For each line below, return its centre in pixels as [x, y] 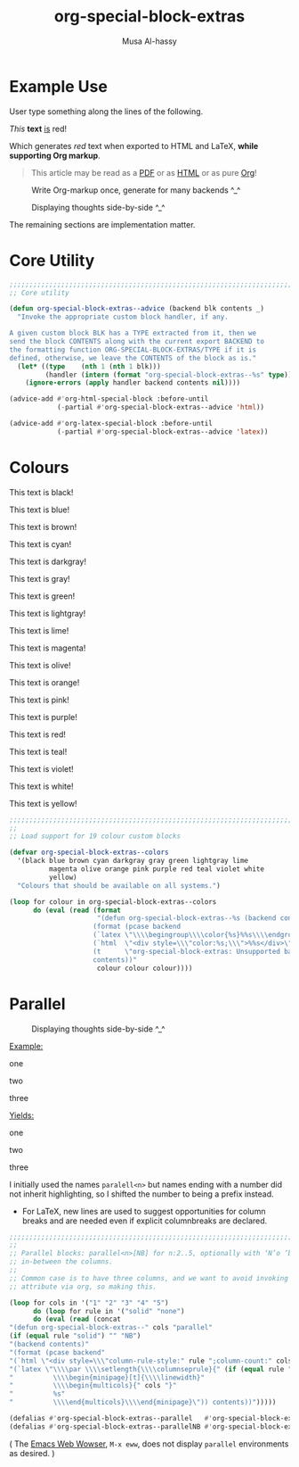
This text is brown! [43, 526]
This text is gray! [40, 578]
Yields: [22, 1115]
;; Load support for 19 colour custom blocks [95, 836]
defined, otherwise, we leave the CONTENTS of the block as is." [133, 358]
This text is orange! [44, 682]
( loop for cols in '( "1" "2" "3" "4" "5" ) [89, 1303]
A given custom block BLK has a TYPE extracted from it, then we [133, 333]
